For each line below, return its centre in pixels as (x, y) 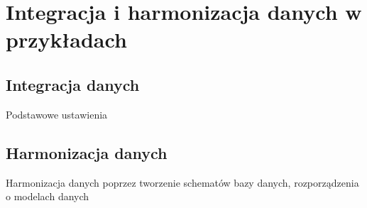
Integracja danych (73, 84)
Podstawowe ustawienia (57, 114)
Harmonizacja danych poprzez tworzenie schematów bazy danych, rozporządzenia (182, 182)
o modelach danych (48, 196)
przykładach (66, 39)
